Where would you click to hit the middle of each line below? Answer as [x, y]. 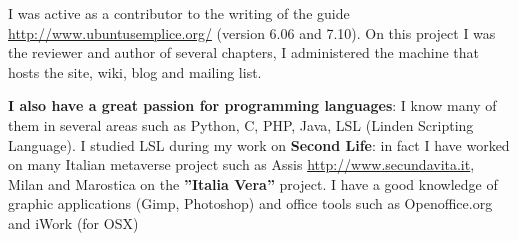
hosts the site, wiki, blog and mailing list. [135, 71]
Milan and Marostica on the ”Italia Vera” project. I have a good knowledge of [253, 183]
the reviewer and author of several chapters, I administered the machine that [244, 52]
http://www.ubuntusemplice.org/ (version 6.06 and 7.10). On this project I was [252, 32]
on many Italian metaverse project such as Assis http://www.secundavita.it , [241, 164]
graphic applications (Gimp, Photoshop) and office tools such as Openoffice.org [250, 203]
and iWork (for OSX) [73, 222]
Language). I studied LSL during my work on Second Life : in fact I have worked [259, 144]
